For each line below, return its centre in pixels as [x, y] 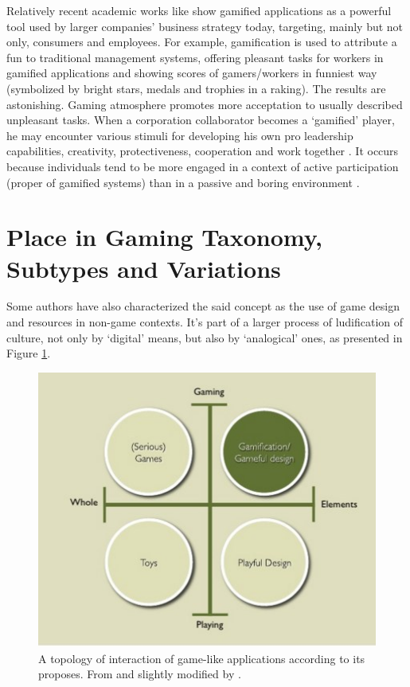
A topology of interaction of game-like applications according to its [202, 658]
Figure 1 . [29, 353]
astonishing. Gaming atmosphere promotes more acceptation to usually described [205, 104]
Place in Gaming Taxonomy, [164, 237]
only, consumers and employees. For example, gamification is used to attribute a [202, 42]
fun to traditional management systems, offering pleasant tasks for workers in [195, 57]
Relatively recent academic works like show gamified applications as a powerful [199, 10]
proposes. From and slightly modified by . [140, 674]
